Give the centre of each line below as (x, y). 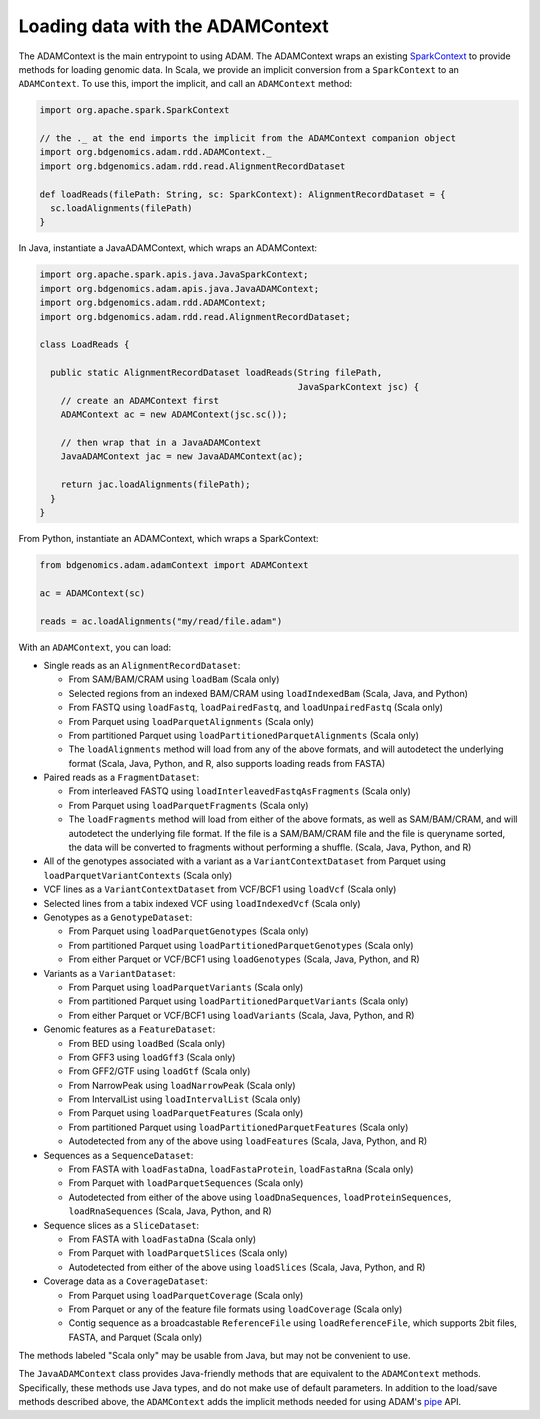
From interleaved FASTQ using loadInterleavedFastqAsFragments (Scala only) (240, 791)
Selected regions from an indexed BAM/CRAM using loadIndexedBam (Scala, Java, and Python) (268, 693)
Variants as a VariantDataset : (109, 973)
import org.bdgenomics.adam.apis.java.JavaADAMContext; (179, 288)
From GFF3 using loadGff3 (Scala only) (152, 1057)
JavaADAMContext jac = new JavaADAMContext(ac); (182, 456)
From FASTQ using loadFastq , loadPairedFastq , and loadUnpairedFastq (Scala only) (256, 707)
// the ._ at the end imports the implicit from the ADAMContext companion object (248, 138)
